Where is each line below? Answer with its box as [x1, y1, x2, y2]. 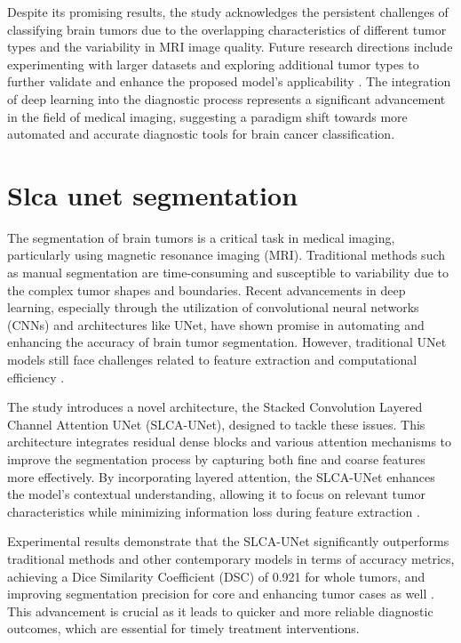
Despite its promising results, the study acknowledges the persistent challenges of [7, 3, 449, 20]
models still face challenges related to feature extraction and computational [7, 350, 417, 369]
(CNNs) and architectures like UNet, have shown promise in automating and [7, 315, 425, 334]
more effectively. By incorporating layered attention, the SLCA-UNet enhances [7, 467, 435, 486]
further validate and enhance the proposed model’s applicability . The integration [7, 72, 451, 91]
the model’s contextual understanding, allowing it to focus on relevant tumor [7, 485, 425, 503]
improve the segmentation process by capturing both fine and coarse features [7, 450, 425, 468]
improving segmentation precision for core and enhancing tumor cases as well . [7, 584, 434, 603]
